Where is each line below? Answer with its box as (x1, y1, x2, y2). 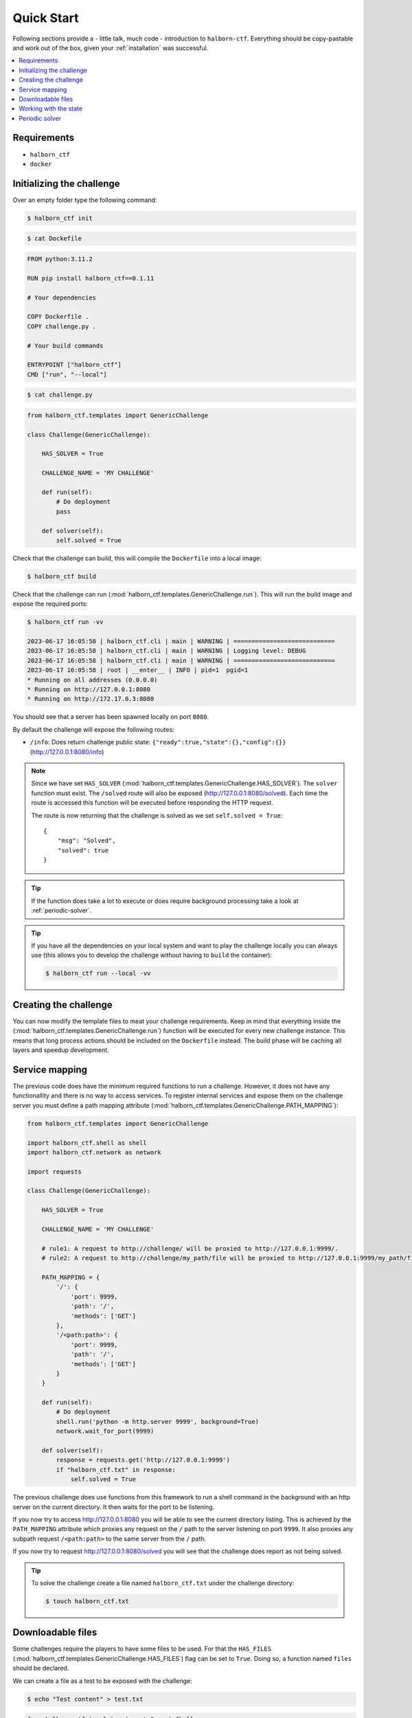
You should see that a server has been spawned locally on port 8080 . (12, 713, 209, 721)
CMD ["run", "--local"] (27, 370, 108, 378)
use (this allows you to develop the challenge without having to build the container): (31, 951, 273, 959)
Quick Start (12, 10, 79, 25)
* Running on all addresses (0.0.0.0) (27, 676, 158, 684)
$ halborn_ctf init (27, 214, 93, 222)
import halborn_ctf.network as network (27, 1148, 161, 1156)
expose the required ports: (12, 600, 89, 608)
